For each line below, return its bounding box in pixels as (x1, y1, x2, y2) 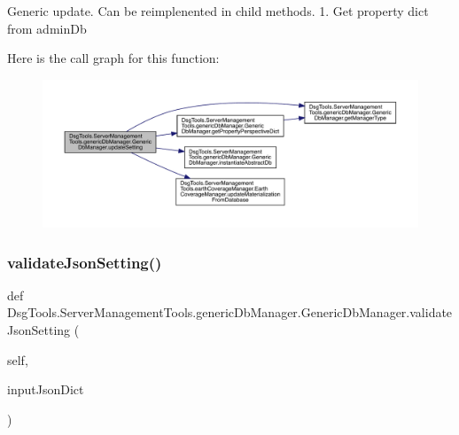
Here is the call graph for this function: (7, 49, 220, 67)
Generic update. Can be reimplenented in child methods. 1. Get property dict (7, 2, 429, 19)
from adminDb (7, 19, 87, 37)
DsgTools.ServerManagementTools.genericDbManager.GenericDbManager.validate (7, 303, 453, 322)
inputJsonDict (7, 380, 84, 399)
